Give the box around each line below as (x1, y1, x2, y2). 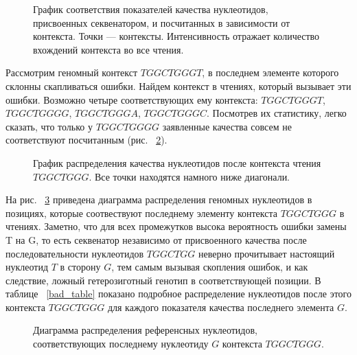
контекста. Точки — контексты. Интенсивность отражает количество (33, 29, 320, 43)
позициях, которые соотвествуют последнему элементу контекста (5, 205, 277, 220)
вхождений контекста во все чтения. (33, 42, 184, 56)
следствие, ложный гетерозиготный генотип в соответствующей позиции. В (5, 273, 321, 287)
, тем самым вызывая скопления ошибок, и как (111, 260, 308, 274)
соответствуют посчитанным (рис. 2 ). (5, 133, 168, 147)
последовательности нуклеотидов (5, 246, 144, 260)
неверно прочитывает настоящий (198, 246, 335, 260)
